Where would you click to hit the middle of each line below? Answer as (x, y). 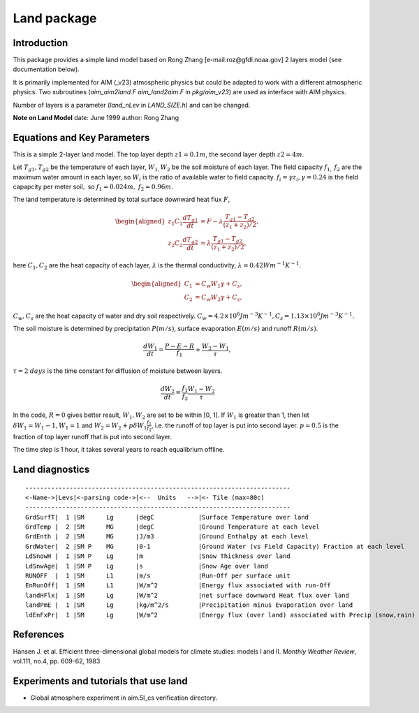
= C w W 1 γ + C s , (218, 284)
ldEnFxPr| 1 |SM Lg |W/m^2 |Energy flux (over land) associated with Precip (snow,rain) (220, 615)
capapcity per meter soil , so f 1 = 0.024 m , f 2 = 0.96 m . (93, 187)
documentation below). (46, 69)
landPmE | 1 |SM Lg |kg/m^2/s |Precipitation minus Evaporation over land (189, 605)
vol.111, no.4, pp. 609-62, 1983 (57, 661)
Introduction (41, 43)
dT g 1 (190, 219)
